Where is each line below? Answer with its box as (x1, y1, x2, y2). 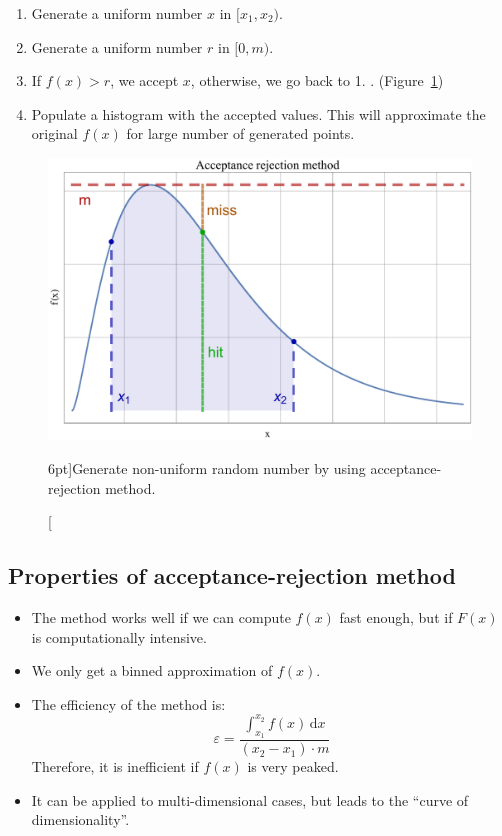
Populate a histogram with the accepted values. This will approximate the (31, 103, 486, 124)
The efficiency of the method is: (31, 693, 226, 714)
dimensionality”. (31, 809, 130, 830)
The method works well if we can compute (31, 606, 291, 627)
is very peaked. (247, 756, 339, 777)
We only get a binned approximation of (31, 660, 273, 681)
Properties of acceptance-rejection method (8, 560, 456, 591)
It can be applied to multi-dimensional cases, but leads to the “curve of (31, 789, 469, 810)
